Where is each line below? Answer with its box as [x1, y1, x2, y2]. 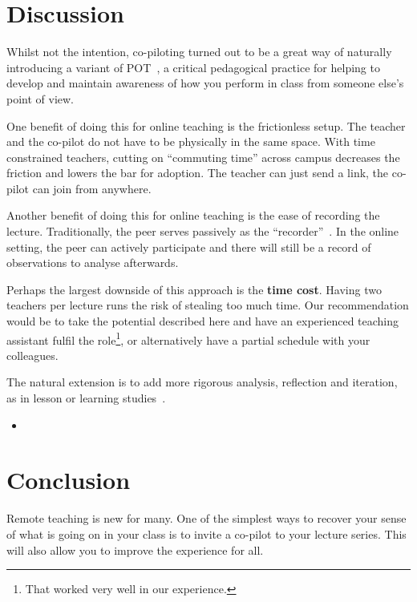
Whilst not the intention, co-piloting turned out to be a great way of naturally [6, 43, 392, 60]
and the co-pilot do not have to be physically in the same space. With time [6, 133, 375, 150]
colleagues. [6, 346, 59, 363]
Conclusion [6, 463, 131, 496]
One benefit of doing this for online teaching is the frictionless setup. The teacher [6, 117, 406, 134]
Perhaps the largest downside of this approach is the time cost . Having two [6, 281, 382, 297]
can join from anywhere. [32, 180, 152, 196]
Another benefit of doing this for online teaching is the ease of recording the [6, 207, 380, 224]
